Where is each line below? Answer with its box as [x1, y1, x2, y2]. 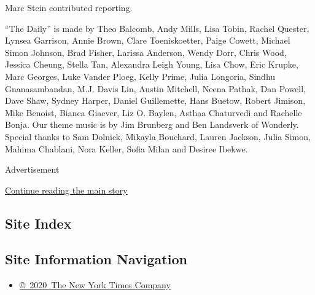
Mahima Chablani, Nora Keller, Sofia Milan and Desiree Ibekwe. [5, 142, 248, 155]
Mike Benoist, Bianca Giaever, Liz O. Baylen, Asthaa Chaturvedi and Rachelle [5, 106, 302, 119]
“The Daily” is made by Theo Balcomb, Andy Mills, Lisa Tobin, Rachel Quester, [5, 22, 309, 34]
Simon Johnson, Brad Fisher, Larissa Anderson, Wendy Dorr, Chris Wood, [5, 45, 287, 58]
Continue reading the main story [5, 183, 128, 196]
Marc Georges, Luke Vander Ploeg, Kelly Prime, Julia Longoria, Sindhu [5, 69, 276, 82]
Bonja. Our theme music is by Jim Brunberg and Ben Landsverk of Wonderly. [5, 118, 299, 131]
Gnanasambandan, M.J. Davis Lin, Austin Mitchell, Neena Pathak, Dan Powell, [5, 82, 306, 95]
